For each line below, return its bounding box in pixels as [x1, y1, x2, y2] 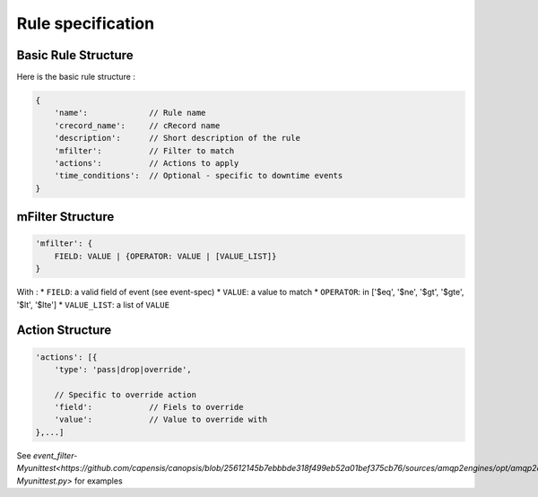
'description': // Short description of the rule [54, 133, 300, 144]
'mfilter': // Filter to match [54, 145, 235, 156]
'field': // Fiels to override [54, 402, 244, 413]
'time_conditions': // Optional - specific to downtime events [54, 170, 343, 181]
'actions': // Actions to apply [54, 158, 239, 168]
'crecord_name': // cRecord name [54, 120, 221, 130]
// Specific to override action [54, 389, 197, 399]
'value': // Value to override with [54, 414, 268, 425]
